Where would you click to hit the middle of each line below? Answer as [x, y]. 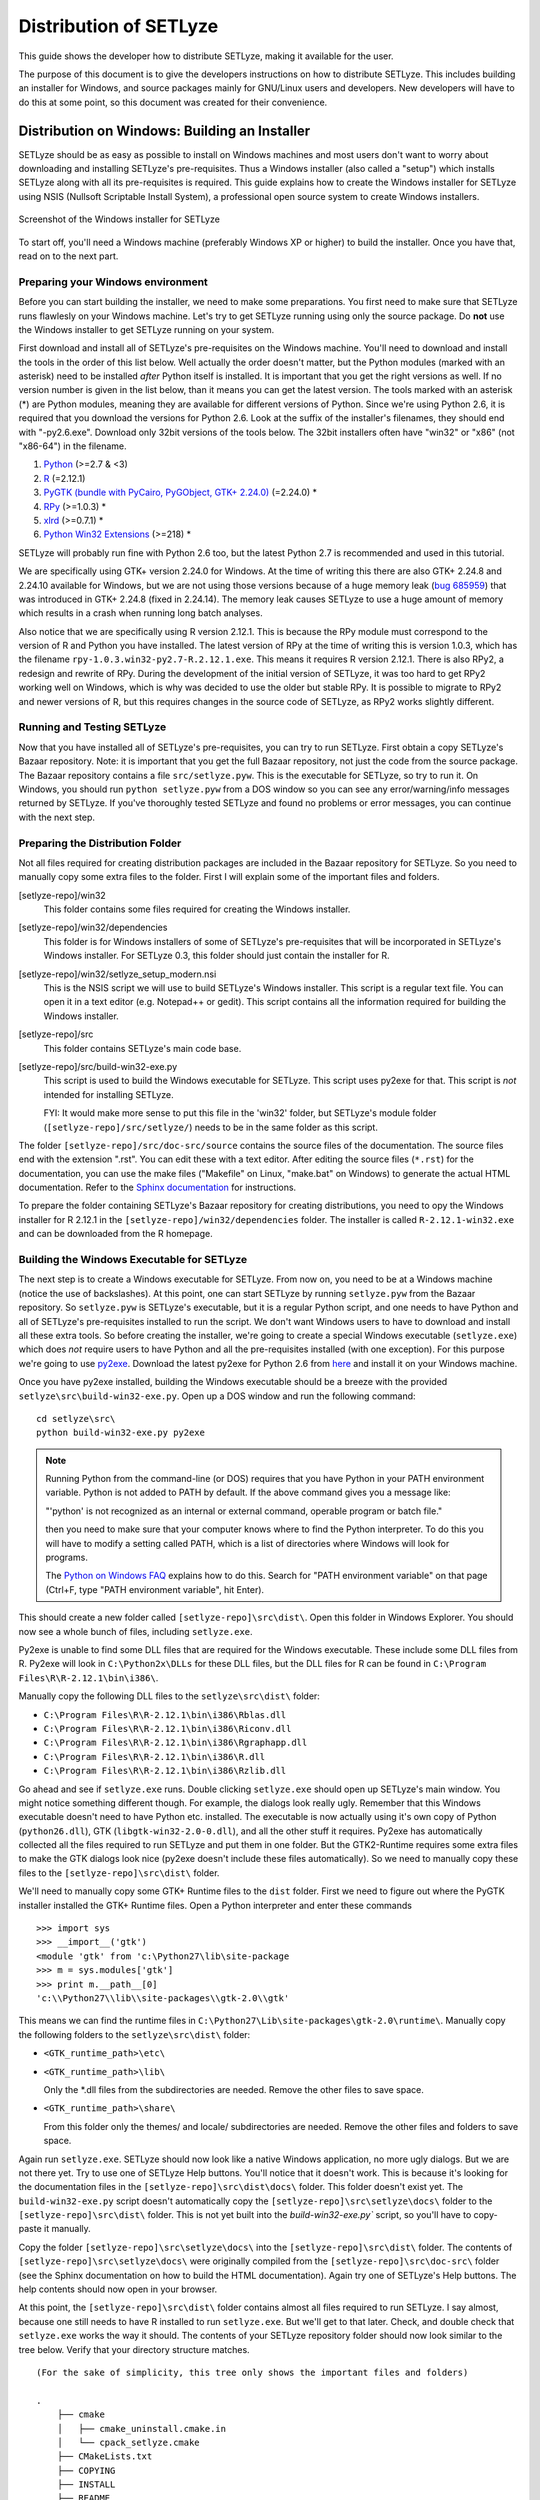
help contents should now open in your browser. [118, 2289]
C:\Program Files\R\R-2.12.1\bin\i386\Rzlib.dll [165, 1771]
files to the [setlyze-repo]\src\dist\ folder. [119, 1872]
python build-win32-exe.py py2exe [120, 1433]
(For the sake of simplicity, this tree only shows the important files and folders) [252, 2372]
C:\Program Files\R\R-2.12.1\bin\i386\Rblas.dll [165, 1714]
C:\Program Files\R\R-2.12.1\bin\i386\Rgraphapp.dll [175, 1743]
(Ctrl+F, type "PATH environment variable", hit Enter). [155, 1589]
